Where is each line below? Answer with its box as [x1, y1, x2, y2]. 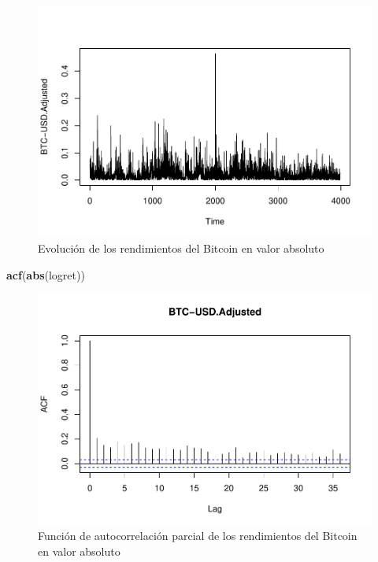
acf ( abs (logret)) [6, 266, 85, 283]
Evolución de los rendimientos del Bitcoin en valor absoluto [38, 240, 324, 257]
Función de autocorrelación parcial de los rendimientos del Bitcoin [38, 527, 358, 544]
